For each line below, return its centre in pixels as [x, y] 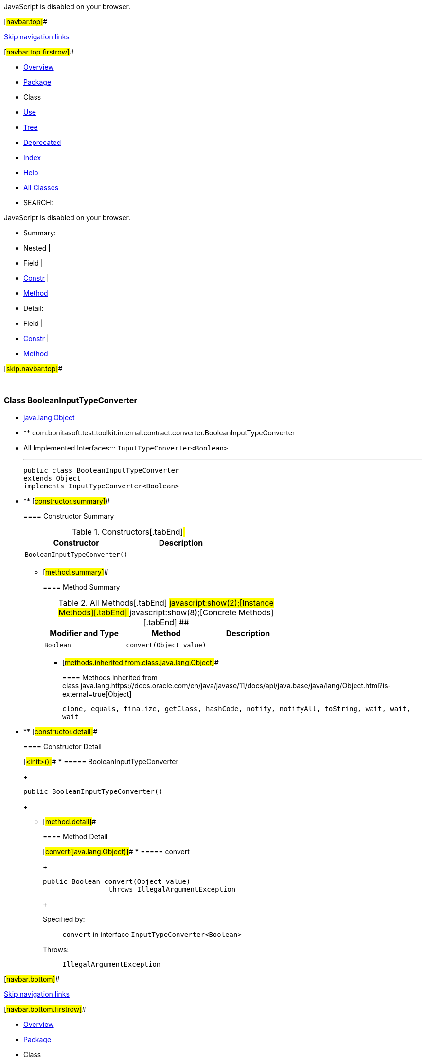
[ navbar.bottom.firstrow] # [45, 1009]
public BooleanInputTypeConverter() [93, 791]
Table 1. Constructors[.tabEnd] [127, 531]
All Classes [41, 188]
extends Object [52, 478]
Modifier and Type [84, 633]
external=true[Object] [97, 694]
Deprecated [42, 142]
